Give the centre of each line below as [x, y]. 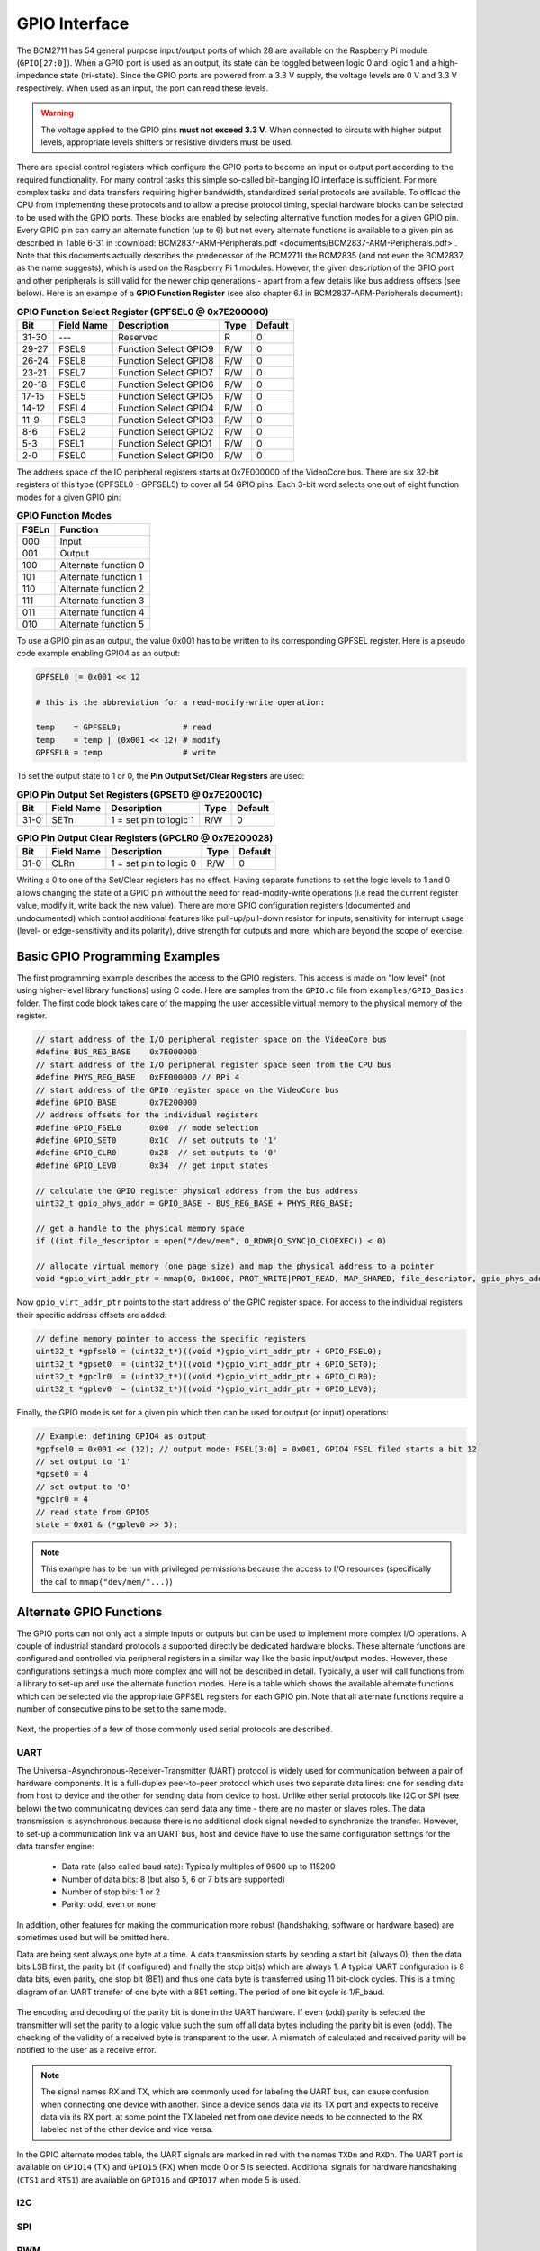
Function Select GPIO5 [166, 396]
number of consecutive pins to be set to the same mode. [121, 1709]
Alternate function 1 [101, 576]
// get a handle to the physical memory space [140, 1228]
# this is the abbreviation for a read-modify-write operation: [180, 702]
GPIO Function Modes [64, 516]
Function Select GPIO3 [166, 420]
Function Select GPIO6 [166, 384]
